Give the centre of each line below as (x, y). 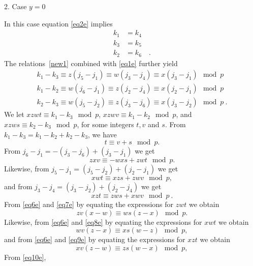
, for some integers (105, 124)
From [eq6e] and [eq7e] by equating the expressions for (89, 204)
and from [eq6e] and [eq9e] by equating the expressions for (95, 239)
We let (14, 114)
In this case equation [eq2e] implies (58, 23)
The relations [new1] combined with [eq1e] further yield (91, 63)
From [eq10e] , (25, 257)
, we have (102, 134)
